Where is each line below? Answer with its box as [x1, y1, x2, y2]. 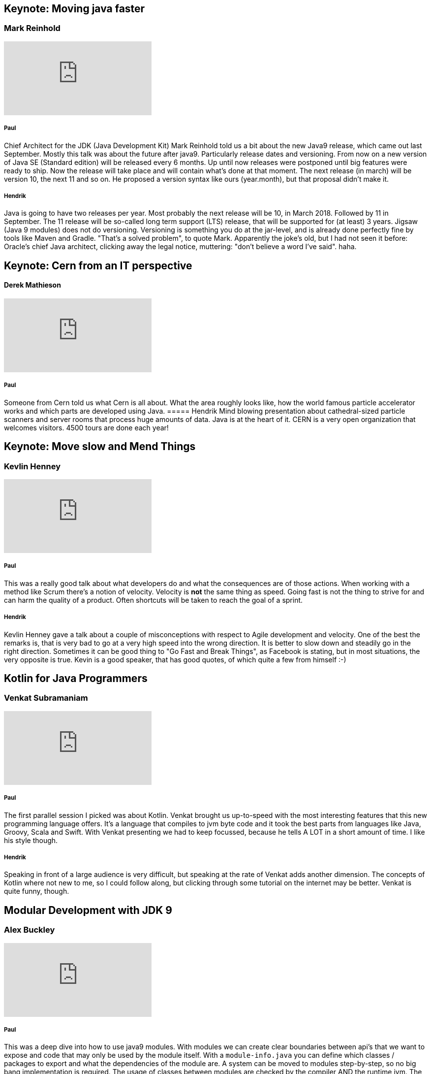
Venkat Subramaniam [4, 693, 88, 703]
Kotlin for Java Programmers [4, 672, 148, 684]
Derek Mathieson [4, 281, 61, 290]
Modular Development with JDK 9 [4, 904, 172, 916]
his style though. [4, 836, 58, 845]
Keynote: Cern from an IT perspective [4, 259, 192, 272]
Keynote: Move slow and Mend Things [4, 440, 196, 453]
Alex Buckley [4, 925, 55, 935]
